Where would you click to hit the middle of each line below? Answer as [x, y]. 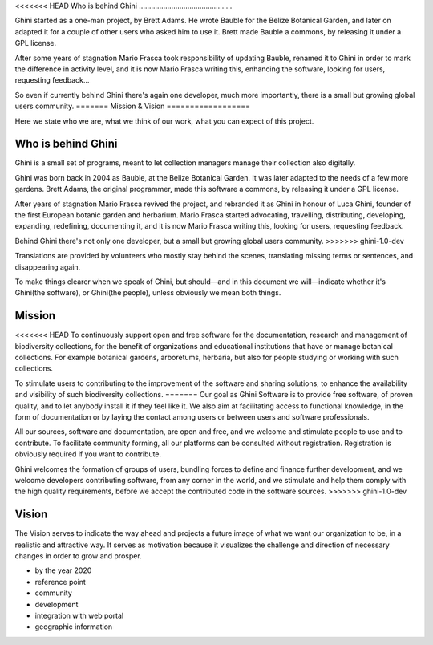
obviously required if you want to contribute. [88, 454]
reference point [60, 582]
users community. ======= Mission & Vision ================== [133, 106]
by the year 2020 [63, 570]
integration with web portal [79, 615]
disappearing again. [48, 267]
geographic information [74, 627]
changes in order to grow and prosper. [78, 556]
